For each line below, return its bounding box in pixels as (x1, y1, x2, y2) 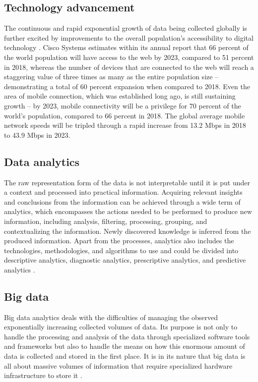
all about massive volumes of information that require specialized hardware (4, 360, 233, 371)
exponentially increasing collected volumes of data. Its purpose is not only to (4, 322, 238, 332)
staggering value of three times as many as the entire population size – (4, 71, 219, 82)
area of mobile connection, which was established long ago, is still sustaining (4, 91, 236, 101)
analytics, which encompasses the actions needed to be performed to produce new (4, 206, 252, 217)
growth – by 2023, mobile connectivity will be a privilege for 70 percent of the (4, 100, 241, 110)
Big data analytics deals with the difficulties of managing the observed (4, 312, 218, 322)
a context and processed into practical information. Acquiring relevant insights (4, 187, 243, 197)
